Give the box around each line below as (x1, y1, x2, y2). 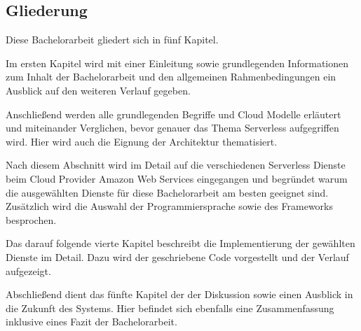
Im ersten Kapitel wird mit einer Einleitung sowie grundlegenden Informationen (6, 55, 349, 70)
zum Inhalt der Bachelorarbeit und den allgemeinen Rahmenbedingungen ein (6, 69, 336, 84)
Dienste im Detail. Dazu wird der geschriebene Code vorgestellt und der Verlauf (6, 249, 349, 264)
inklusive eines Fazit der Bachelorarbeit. (6, 314, 177, 329)
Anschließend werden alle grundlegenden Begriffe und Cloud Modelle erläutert (6, 106, 341, 121)
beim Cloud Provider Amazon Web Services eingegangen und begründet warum (6, 171, 348, 185)
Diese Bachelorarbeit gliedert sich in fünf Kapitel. (6, 32, 219, 47)
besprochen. (6, 212, 57, 227)
